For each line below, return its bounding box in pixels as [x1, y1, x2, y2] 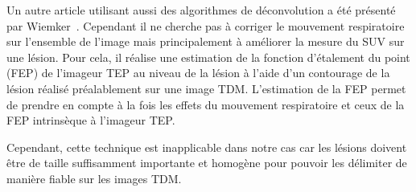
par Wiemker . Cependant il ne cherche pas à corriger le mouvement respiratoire [6, 17, 405, 34]
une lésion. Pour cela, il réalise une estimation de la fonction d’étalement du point [6, 48, 410, 65]
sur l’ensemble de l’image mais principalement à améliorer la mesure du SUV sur [6, 33, 405, 50]
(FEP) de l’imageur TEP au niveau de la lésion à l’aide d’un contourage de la [6, 64, 390, 81]
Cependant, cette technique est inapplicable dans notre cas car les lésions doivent [6, 138, 407, 155]
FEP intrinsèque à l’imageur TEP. [6, 112, 175, 129]
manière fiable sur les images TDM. [6, 170, 182, 186]
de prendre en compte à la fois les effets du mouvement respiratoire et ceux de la [6, 96, 405, 112]
